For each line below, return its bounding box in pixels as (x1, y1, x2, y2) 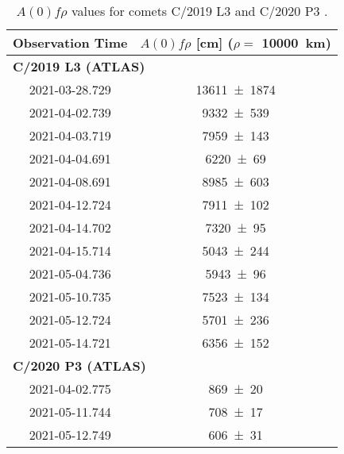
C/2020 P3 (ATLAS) (13, 356, 147, 375)
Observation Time (13, 33, 128, 52)
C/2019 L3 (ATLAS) (13, 57, 145, 75)
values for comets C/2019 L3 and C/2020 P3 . (71, 2, 328, 20)
